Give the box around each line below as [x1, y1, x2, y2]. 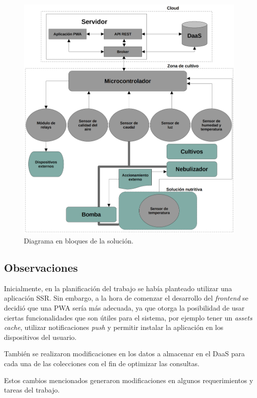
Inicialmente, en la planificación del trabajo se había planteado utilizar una [4, 283, 232, 293]
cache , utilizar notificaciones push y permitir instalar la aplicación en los [4, 322, 223, 332]
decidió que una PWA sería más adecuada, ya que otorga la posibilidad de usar [4, 302, 245, 313]
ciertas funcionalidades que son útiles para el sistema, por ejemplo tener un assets [4, 312, 253, 322]
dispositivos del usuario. [4, 331, 77, 342]
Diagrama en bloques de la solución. [24, 235, 133, 245]
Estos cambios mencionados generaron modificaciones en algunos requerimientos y [4, 375, 254, 385]
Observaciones [4, 259, 78, 275]
